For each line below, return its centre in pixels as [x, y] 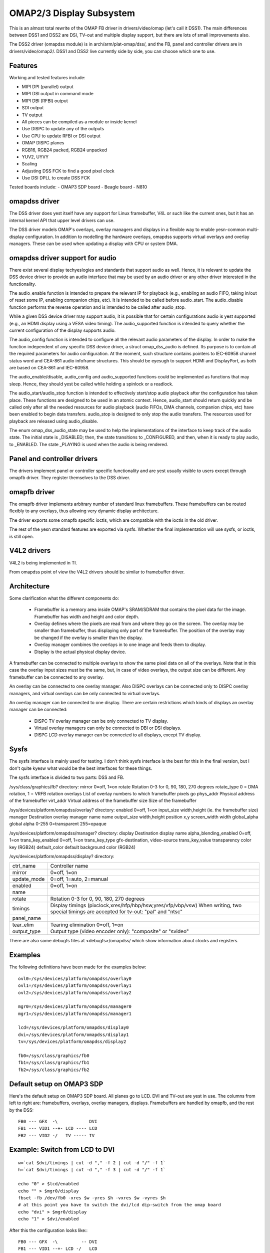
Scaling [29, 164]
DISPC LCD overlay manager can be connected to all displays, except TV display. [118, 735]
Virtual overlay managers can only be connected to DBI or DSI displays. [108, 728]
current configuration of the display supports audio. [62, 330]
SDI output [33, 108]
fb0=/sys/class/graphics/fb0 [54, 1056]
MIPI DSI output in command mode [58, 94]
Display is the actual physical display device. [80, 652]
